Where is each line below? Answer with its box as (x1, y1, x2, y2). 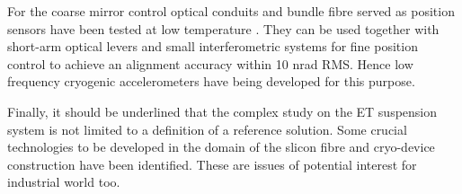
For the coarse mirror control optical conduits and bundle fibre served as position (7, 2, 455, 20)
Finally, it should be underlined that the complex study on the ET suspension (7, 101, 438, 120)
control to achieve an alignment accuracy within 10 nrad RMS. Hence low (7, 54, 413, 73)
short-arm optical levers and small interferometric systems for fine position (7, 37, 418, 56)
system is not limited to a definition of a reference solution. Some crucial (7, 119, 407, 138)
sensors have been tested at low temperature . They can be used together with (7, 19, 440, 38)
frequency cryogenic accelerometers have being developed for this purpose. (7, 72, 415, 91)
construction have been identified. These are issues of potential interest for (7, 154, 417, 173)
